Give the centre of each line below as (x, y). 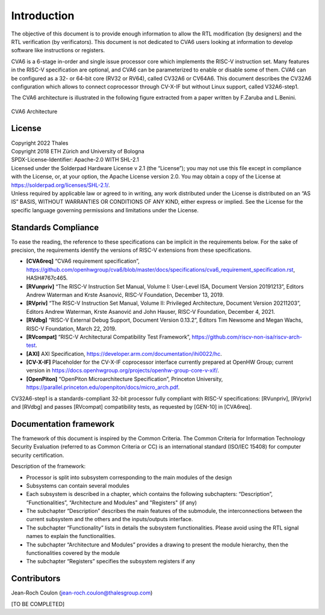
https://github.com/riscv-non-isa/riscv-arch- (247, 337)
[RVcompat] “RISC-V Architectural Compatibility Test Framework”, (108, 337)
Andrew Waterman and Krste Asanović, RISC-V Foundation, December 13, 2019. (125, 295)
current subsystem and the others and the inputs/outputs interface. (110, 519)
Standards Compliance (55, 228)
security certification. (38, 455)
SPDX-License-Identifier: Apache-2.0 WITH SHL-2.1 (75, 160)
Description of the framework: (48, 467)
